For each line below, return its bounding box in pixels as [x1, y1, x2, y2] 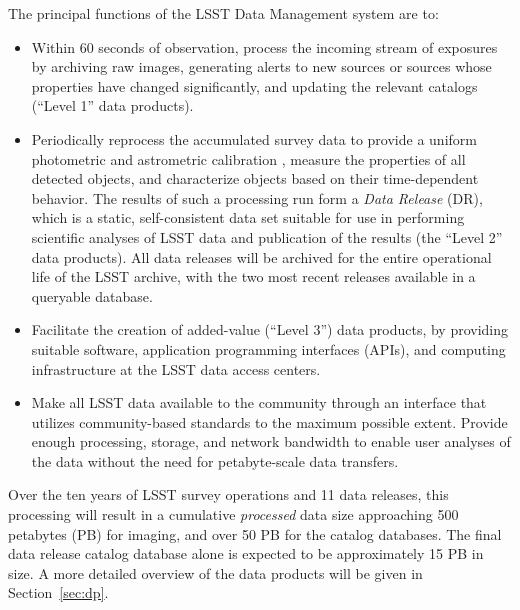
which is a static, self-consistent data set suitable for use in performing [31, 207, 465, 228]
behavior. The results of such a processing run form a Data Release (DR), [31, 187, 483, 208]
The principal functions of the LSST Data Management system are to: [8, 3, 439, 23]
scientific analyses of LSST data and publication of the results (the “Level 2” [31, 226, 503, 247]
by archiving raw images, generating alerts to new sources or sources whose [31, 56, 492, 77]
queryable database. [31, 285, 153, 306]
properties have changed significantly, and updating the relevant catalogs [31, 75, 478, 96]
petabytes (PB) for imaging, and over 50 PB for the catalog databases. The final [8, 523, 502, 544]
